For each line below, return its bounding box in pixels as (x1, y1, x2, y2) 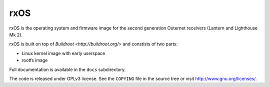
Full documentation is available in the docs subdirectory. (9, 66, 126, 72)
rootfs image (21, 57, 48, 63)
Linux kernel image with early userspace (21, 50, 105, 56)
